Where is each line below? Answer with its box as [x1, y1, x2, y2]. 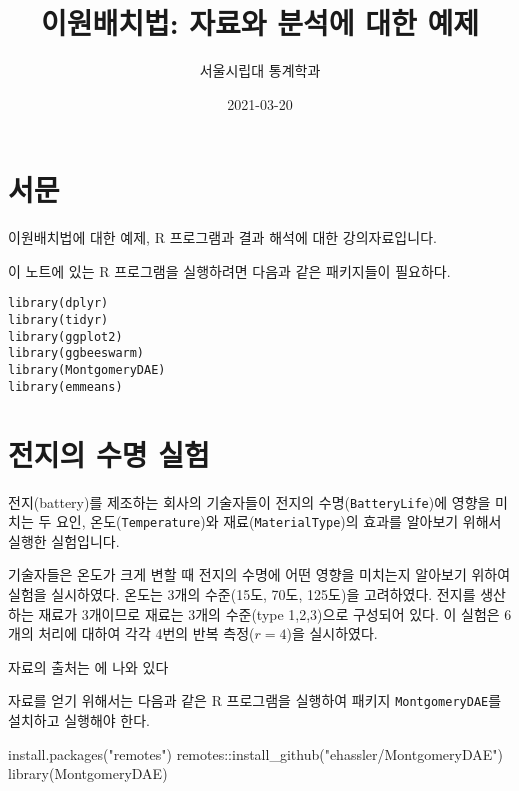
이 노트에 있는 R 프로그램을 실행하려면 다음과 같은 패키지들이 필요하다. [8, 260, 451, 281]
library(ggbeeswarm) [8, 346, 145, 361]
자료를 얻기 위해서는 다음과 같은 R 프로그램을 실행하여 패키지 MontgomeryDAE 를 [8, 690, 502, 711]
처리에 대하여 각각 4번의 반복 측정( [38, 623, 255, 644]
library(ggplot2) [8, 329, 123, 344]
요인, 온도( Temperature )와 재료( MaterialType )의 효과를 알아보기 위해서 [55, 511, 502, 532]
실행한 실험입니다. [8, 530, 120, 551]
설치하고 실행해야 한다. [8, 710, 151, 731]
